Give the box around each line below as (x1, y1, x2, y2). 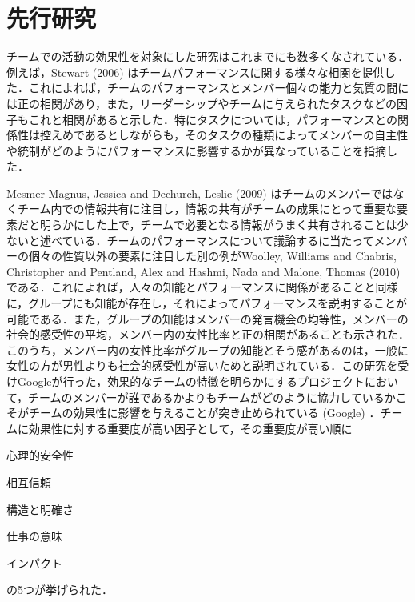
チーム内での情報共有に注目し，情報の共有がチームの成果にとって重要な (17, 200, 397, 217)
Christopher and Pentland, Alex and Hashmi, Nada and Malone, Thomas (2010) (6, 263, 401, 279)
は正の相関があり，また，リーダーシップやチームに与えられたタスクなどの (6, 94, 397, 111)
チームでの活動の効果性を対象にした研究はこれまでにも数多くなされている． (6, 48, 409, 65)
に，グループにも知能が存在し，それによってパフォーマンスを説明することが (6, 295, 408, 311)
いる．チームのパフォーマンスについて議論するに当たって (73, 231, 374, 248)
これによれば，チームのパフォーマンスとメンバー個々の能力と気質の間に (28, 79, 409, 96)
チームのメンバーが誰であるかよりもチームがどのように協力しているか (28, 388, 396, 405)
